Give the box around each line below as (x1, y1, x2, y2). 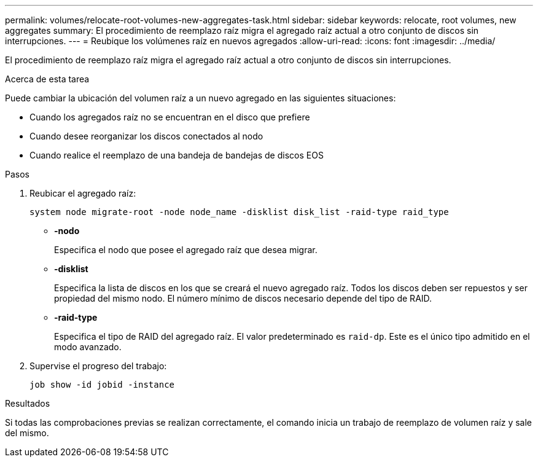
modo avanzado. (54, 342, 122, 352)
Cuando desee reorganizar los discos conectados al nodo (29, 131, 263, 141)
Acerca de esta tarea (5, 74, 90, 84)
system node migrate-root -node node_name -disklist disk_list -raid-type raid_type (29, 207, 449, 217)
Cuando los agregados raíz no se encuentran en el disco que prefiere (29, 112, 310, 122)
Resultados (5, 398, 50, 409)
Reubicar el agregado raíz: (29, 188, 136, 198)
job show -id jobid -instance (29, 380, 175, 390)
